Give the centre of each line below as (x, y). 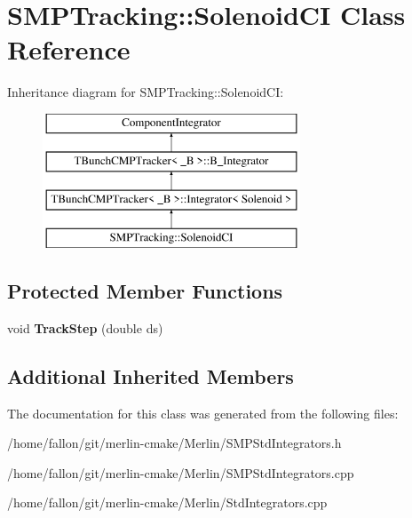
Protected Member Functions (145, 291)
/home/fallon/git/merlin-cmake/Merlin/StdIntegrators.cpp (167, 502)
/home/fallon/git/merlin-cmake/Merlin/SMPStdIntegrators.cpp (181, 472)
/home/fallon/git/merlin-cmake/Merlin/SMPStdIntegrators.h (174, 443)
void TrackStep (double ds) (85, 327)
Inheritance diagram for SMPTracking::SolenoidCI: (146, 92)
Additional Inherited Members (151, 375)
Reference (69, 49)
